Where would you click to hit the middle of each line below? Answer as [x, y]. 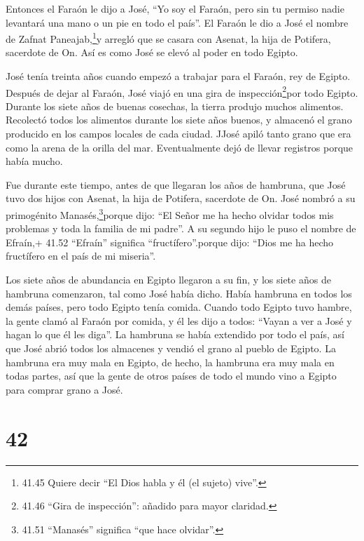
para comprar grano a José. [64, 389]
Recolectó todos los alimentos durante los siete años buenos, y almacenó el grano [179, 120]
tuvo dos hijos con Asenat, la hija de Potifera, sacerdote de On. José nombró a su [181, 198]
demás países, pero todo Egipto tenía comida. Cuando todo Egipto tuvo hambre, [179, 307]
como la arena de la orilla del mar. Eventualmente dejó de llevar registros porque [180, 147]
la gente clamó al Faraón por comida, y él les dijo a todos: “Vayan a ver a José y [179, 320]
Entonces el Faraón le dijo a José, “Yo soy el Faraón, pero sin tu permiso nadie [175, 8]
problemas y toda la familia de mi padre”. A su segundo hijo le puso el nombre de [181, 228]
